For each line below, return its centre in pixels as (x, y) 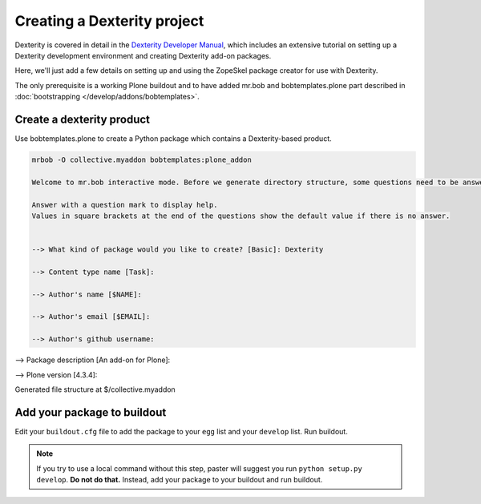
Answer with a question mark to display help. (125, 205)
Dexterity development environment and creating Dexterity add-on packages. (143, 55)
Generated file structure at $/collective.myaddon (95, 389)
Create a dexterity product (83, 119)
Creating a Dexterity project (109, 21)
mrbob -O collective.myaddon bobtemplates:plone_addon (141, 160)
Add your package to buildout (91, 412)
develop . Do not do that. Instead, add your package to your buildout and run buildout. (180, 480)
